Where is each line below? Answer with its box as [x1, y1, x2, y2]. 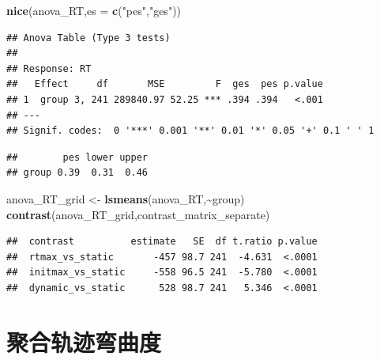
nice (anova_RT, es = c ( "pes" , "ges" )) [6, 2, 182, 18]
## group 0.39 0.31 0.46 [6, 167, 148, 179]
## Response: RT [6, 63, 92, 74]
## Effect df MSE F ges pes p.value [6, 78, 323, 90]
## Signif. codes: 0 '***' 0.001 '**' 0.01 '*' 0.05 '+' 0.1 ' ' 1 [6, 125, 374, 137]
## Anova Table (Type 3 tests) [6, 32, 171, 44]
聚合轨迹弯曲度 [6, 325, 162, 358]
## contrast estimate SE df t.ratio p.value [6, 236, 318, 248]
